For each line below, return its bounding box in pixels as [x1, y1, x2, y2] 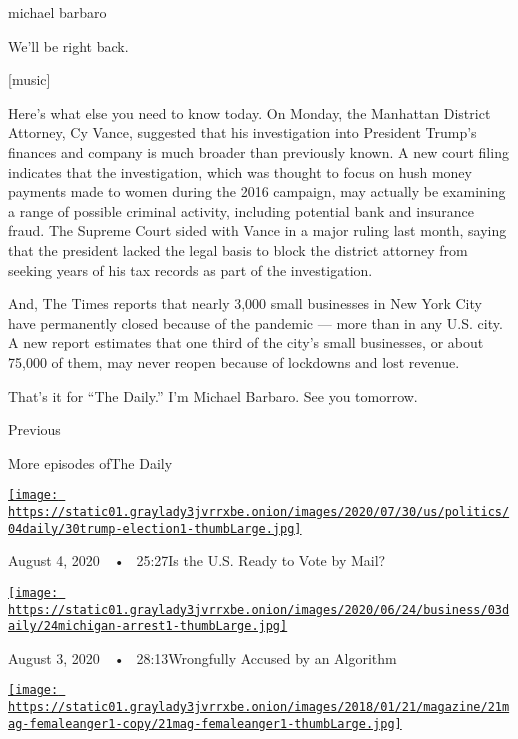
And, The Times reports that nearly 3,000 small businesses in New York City [8, 293, 482, 314]
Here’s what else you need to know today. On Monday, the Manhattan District [8, 102, 491, 123]
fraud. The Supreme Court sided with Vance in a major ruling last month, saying [8, 220, 507, 241]
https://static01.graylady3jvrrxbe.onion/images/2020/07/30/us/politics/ [8, 504, 510, 519]
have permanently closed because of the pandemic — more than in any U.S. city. [8, 312, 503, 333]
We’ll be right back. [8, 35, 129, 56]
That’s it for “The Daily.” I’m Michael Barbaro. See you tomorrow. [8, 385, 418, 406]
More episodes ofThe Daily [8, 452, 173, 473]
